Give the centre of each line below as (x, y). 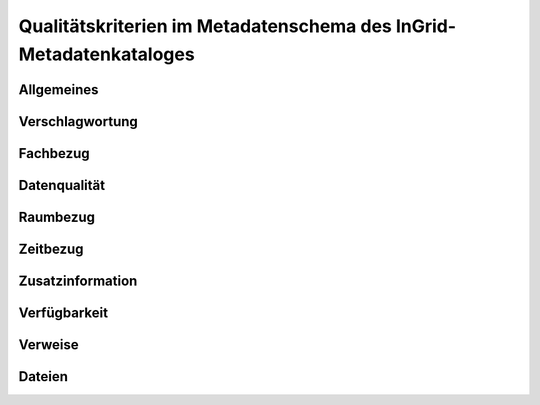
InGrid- (426, 26)
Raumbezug (56, 216)
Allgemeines (58, 89)
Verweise (48, 344)
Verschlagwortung (78, 121)
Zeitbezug (51, 248)
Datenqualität (61, 185)
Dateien (43, 376)
